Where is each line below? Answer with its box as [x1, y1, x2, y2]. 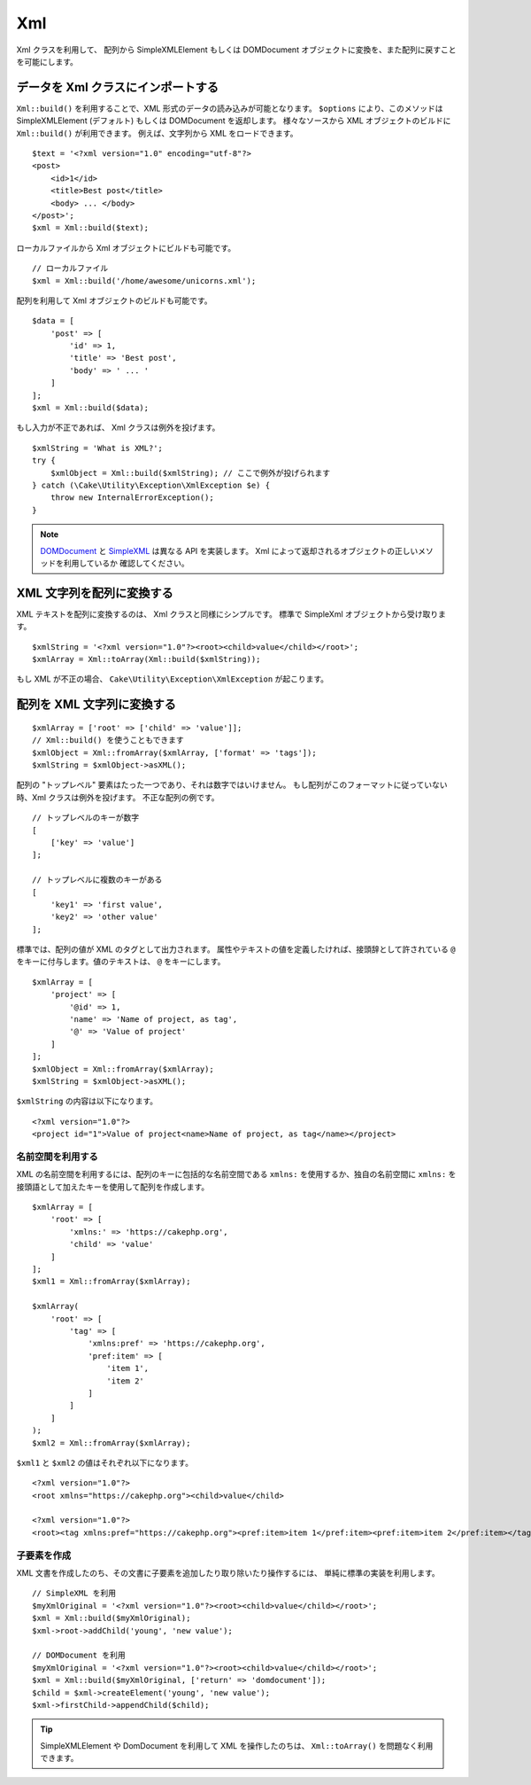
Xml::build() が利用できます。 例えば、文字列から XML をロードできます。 [16, 128, 298, 138]
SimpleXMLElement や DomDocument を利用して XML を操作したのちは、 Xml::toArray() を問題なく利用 [40, 1740, 434, 1750]
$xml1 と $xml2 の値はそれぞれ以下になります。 [16, 1457, 194, 1468]
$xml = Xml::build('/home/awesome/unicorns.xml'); [32, 276, 257, 285]
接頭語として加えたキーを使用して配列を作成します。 [16, 1181, 210, 1192]
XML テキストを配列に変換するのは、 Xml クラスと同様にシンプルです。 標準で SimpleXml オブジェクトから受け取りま [16, 608, 446, 620]
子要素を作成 [16, 1549, 72, 1562]
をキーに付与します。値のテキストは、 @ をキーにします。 [16, 956, 226, 967]
